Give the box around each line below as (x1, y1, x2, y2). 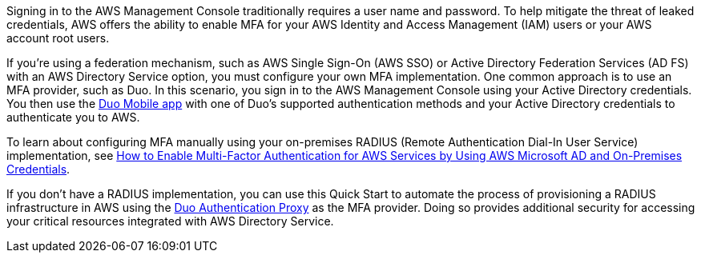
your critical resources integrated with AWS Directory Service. (6, 214, 334, 228)
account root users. (6, 31, 110, 45)
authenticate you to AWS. (6, 110, 140, 124)
